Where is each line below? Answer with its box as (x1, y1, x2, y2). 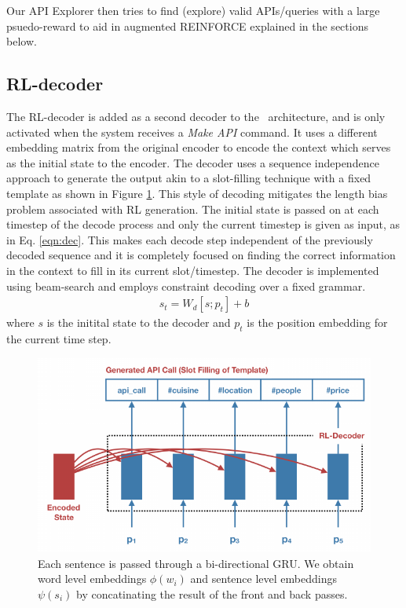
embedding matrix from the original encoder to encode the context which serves (6, 139, 391, 156)
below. (6, 33, 37, 49)
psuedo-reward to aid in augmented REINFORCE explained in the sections (6, 17, 368, 34)
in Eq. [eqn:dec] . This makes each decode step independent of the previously (6, 231, 373, 247)
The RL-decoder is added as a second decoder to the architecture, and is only (6, 108, 386, 124)
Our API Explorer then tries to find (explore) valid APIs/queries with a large (6, 2, 380, 18)
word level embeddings (38, 570, 147, 587)
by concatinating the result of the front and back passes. (76, 585, 348, 602)
